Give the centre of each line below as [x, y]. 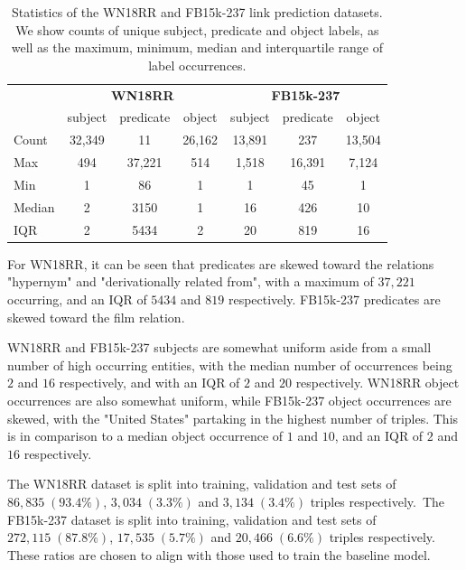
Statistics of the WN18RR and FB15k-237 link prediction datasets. [197, 12]
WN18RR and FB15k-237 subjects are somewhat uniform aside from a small [219, 347]
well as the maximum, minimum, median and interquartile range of [197, 47]
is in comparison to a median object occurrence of [145, 436]
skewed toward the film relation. [96, 317]
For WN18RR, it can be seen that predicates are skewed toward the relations [221, 263]
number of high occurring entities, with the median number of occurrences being [230, 364]
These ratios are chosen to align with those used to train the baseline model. [219, 554]
